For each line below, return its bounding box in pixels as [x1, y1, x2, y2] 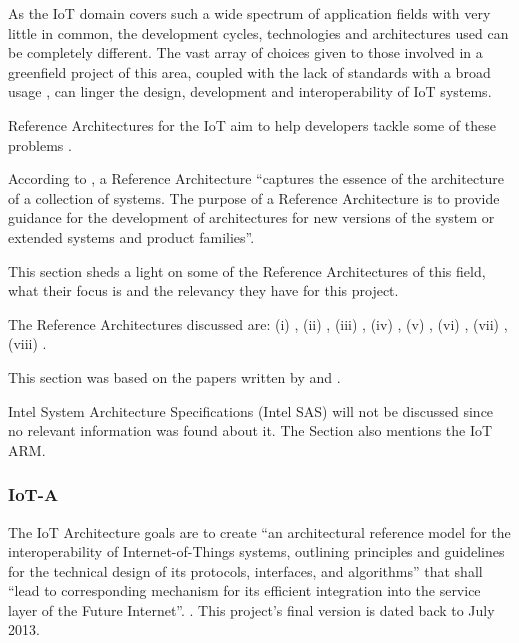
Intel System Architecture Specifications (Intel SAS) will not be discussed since [8, 400, 494, 421]
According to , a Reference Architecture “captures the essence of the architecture [8, 168, 505, 189]
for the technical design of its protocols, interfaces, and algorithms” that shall [8, 560, 483, 581]
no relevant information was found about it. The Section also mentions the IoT [8, 420, 493, 441]
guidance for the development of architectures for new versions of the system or [8, 207, 495, 228]
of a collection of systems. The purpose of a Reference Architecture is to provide [8, 187, 500, 208]
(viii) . [8, 333, 47, 354]
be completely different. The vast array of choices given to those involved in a [8, 42, 483, 63]
